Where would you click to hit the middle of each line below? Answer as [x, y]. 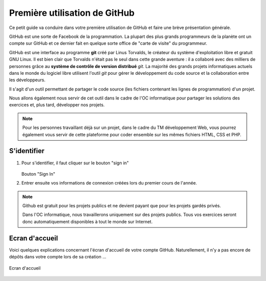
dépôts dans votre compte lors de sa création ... [58, 257]
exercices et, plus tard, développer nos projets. [57, 105]
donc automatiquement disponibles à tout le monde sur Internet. [87, 221]
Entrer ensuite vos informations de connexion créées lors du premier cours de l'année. [109, 183]
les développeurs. [27, 80]
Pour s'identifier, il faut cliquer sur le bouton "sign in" [75, 163]
